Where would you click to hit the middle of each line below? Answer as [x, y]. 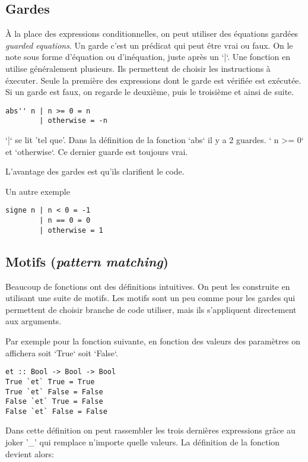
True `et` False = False [54, 392]
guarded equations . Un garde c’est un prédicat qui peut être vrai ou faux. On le [149, 45]
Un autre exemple [38, 191]
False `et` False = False [56, 411]
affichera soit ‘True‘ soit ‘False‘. [62, 352]
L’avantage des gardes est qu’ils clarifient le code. [95, 171]
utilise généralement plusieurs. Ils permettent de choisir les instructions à [138, 68]
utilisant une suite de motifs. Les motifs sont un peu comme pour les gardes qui [150, 298]
